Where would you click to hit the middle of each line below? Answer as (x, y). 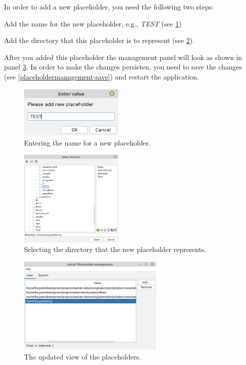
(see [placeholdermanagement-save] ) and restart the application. (102, 76)
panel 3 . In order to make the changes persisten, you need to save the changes (123, 67)
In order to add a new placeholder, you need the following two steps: (109, 6)
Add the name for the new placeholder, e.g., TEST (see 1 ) (93, 23)
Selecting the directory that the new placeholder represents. (115, 249)
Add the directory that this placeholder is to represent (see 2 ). (99, 40)
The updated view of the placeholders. (83, 356)
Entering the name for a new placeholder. (87, 142)
